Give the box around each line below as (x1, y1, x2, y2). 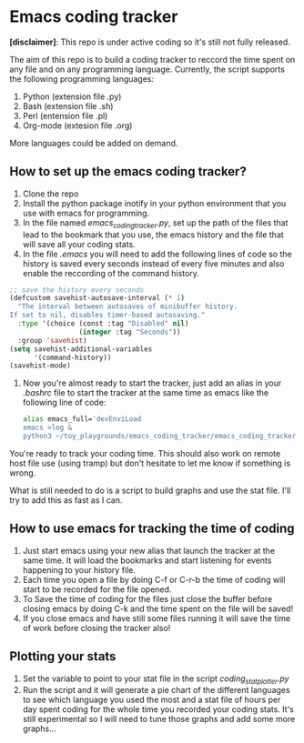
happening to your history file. (22, 564, 137, 575)
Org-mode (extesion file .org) (22, 120, 133, 131)
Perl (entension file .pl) (22, 110, 108, 121)
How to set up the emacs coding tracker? (9, 164, 248, 179)
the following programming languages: (9, 73, 155, 84)
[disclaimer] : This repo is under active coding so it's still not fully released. (9, 36, 291, 47)
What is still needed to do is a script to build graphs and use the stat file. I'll (9, 485, 291, 496)
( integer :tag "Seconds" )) (78, 327, 181, 336)
